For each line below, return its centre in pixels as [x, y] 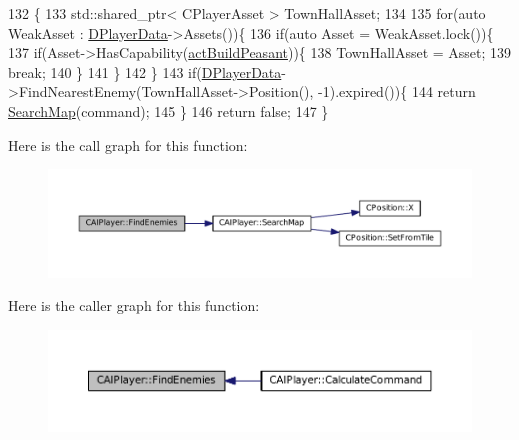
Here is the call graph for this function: [128, 144]
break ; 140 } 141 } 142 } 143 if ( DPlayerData [145, 71]
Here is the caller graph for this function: [134, 305]
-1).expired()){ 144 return [397, 91]
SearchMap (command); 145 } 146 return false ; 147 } [168, 110]
